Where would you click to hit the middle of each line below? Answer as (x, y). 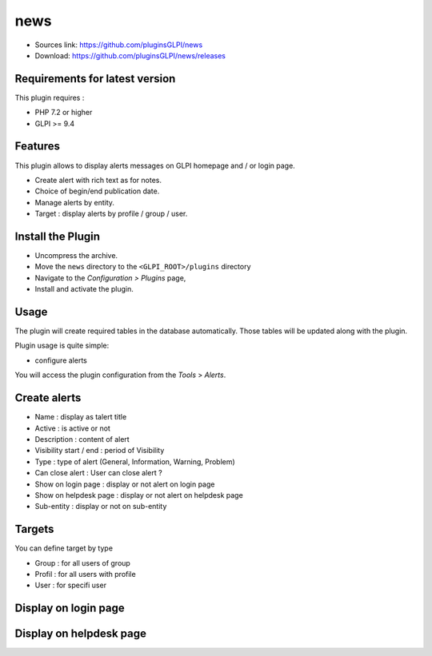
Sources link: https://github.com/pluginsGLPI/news (119, 45)
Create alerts (48, 398)
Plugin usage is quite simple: (62, 346)
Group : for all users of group (83, 563)
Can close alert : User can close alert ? (99, 473)
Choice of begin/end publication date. (97, 191)
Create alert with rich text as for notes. (98, 180)
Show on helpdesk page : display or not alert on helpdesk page (139, 495)
